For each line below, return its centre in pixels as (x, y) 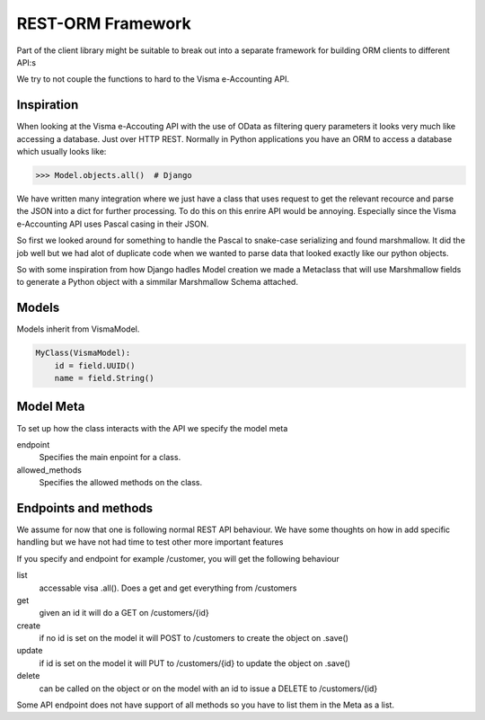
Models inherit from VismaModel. (78, 329)
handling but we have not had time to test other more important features (150, 542)
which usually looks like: (62, 152)
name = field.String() (104, 378)
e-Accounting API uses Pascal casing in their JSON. (113, 224)
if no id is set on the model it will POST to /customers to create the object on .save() (194, 638)
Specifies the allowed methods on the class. (120, 483)
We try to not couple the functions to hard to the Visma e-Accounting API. (153, 79)
